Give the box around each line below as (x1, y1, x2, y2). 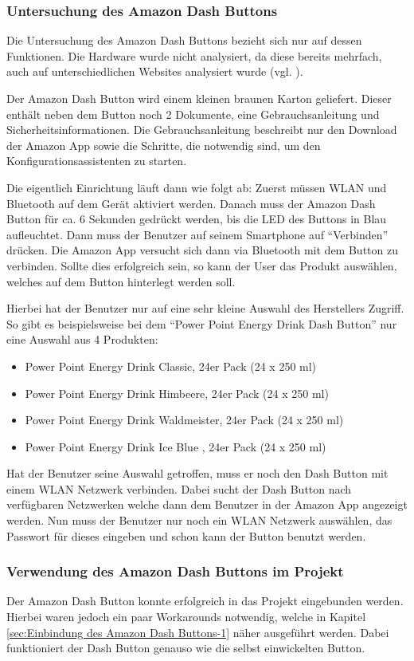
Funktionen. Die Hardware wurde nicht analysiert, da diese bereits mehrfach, (6, 47, 382, 64)
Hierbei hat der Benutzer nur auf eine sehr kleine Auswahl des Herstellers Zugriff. (6, 300, 404, 317)
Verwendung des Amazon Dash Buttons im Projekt (6, 561, 344, 581)
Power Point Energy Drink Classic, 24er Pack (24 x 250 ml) (25, 357, 317, 374)
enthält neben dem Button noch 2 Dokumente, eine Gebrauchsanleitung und (6, 105, 380, 122)
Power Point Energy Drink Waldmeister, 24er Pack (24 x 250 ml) (25, 411, 344, 428)
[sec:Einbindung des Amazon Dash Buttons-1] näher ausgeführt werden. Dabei (6, 624, 389, 640)
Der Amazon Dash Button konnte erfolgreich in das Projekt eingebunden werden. (6, 592, 404, 609)
